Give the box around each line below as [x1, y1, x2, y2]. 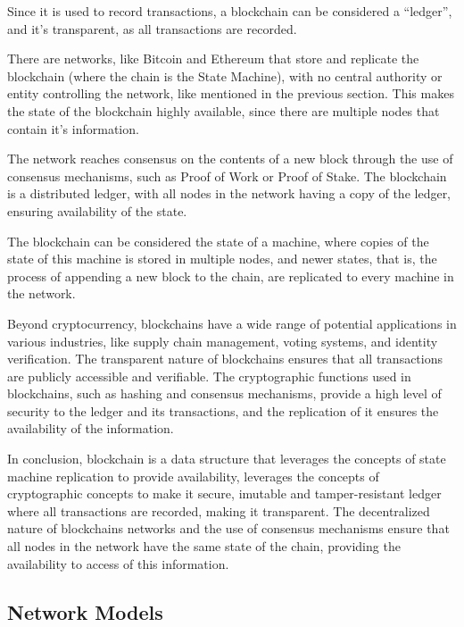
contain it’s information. [7, 119, 139, 138]
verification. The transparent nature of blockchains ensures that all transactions [7, 349, 443, 368]
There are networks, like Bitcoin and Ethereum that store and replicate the [7, 49, 419, 68]
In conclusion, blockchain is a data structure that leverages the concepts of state [7, 449, 446, 468]
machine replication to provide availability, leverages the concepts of [7, 466, 379, 485]
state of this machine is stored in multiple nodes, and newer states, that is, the [7, 249, 437, 268]
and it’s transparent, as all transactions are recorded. [7, 19, 297, 38]
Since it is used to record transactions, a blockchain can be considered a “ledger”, [7, 2, 452, 20]
